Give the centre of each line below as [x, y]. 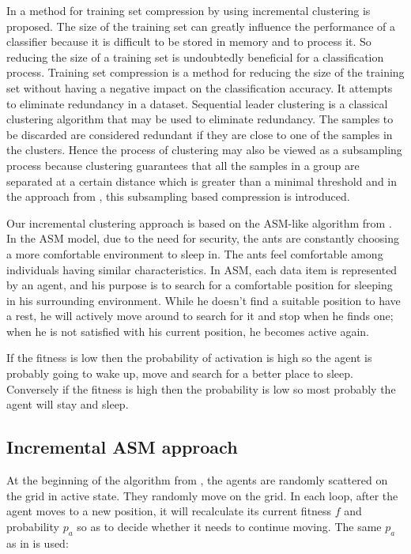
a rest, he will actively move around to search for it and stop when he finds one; [200, 316]
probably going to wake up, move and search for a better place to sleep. [180, 373]
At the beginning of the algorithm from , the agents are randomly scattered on [197, 480]
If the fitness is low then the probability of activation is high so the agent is [189, 358]
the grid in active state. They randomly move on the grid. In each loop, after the [202, 495]
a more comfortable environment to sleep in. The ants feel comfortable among [195, 253]
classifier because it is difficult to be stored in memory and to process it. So [189, 41]
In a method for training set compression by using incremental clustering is [189, 10]
